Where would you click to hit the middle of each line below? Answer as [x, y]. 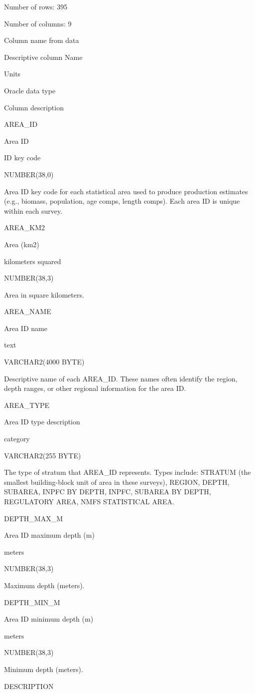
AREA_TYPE [27, 405]
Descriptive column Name [43, 57]
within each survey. [33, 210]
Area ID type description [42, 422]
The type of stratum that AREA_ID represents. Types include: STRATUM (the [127, 472]
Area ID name [26, 328]
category [17, 439]
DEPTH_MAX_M [34, 518]
